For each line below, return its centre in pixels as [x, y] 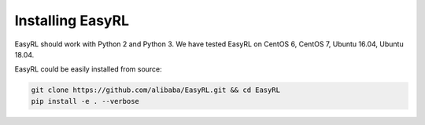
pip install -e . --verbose [85, 101]
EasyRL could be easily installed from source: [89, 69]
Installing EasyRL [72, 20]
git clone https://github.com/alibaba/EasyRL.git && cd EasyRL [156, 90]
